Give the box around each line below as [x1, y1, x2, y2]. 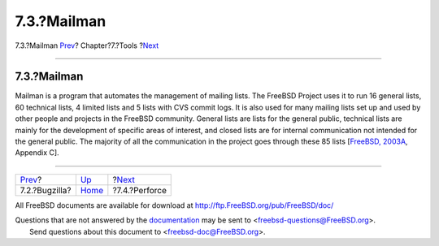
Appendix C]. [15, 148, 60, 158]
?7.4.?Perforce [112, 184, 167, 196]
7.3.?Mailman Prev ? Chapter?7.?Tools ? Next [15, 41, 159, 50]
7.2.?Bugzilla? [20, 184, 72, 196]
